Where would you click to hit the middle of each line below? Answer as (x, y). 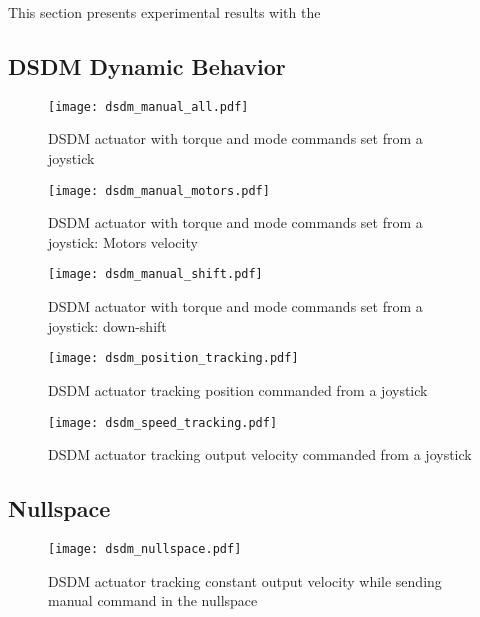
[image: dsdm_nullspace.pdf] (145, 549)
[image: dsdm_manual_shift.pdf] (155, 274)
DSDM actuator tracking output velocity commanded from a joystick (260, 454)
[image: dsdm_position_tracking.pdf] (173, 358)
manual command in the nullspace (153, 600)
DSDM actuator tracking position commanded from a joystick (238, 389)
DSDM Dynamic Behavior (147, 65)
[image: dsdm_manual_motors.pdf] (159, 190)
